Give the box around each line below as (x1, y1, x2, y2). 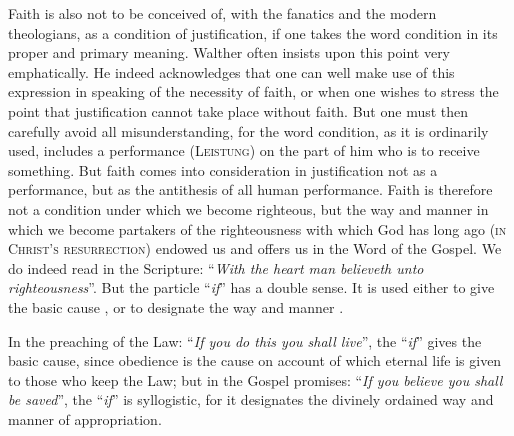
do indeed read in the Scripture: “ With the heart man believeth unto (8, 257, 424, 278)
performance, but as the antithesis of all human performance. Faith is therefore (8, 179, 493, 200)
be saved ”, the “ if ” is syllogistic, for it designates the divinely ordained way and (8, 389, 494, 410)
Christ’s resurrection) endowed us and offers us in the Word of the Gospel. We (8, 238, 502, 259)
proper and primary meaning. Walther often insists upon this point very (8, 42, 451, 63)
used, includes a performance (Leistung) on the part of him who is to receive (8, 140, 480, 161)
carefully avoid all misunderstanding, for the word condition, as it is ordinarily (8, 120, 489, 141)
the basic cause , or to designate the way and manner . (8, 296, 344, 317)
